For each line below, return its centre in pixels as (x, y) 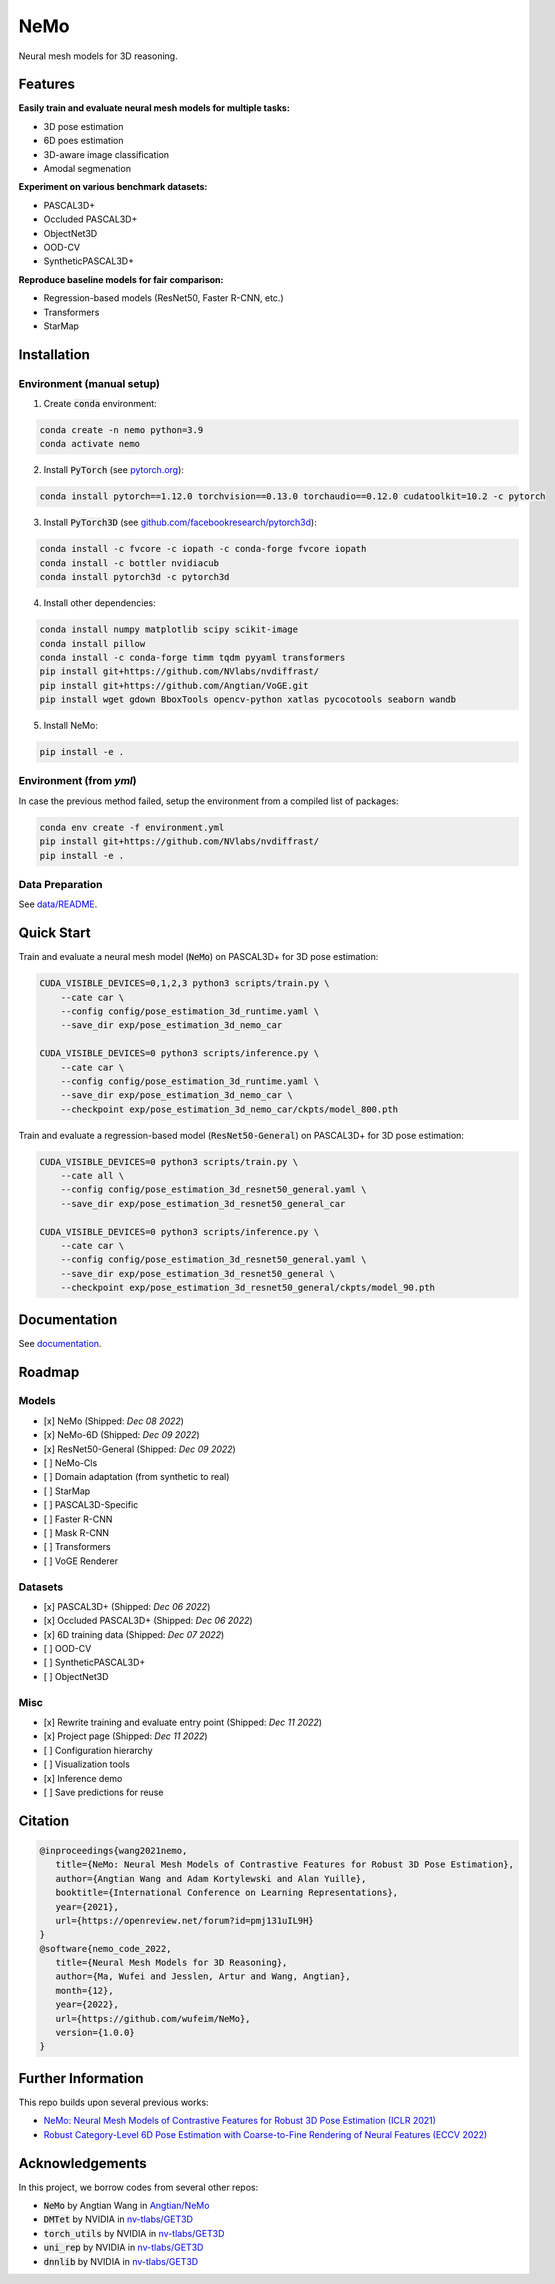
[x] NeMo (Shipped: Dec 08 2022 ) (114, 1421)
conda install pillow (92, 643)
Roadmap (49, 1371)
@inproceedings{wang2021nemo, (113, 1850)
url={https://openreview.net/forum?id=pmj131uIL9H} (184, 1920)
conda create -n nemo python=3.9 (121, 430)
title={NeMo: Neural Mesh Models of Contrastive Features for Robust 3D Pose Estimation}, (285, 1864)
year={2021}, (87, 1906)
